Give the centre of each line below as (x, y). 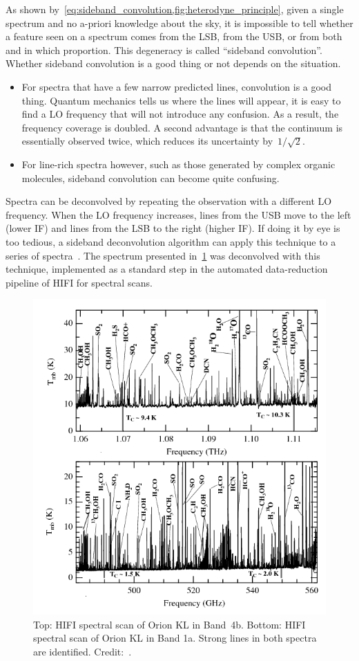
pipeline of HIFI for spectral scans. (79, 282)
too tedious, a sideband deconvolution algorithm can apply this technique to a (171, 241)
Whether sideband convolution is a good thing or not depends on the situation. (173, 63)
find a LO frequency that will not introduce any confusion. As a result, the (180, 114)
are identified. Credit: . (83, 651)
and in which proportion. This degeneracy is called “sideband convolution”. (164, 49)
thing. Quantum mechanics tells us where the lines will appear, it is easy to (181, 100)
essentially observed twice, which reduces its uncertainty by (147, 141)
